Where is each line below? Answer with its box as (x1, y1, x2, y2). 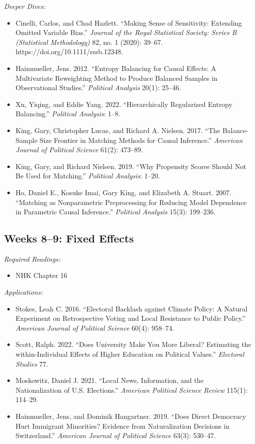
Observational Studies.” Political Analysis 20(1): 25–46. (15, 82, 181, 93)
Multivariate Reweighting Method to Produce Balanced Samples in (15, 72, 218, 83)
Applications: (4, 287, 43, 297)
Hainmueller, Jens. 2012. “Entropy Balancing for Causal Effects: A (15, 63, 216, 73)
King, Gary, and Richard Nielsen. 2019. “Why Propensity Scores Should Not (15, 161, 246, 171)
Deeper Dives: (4, 1, 46, 11)
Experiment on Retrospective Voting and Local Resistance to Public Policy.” (15, 313, 246, 323)
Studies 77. (15, 358, 49, 369)
